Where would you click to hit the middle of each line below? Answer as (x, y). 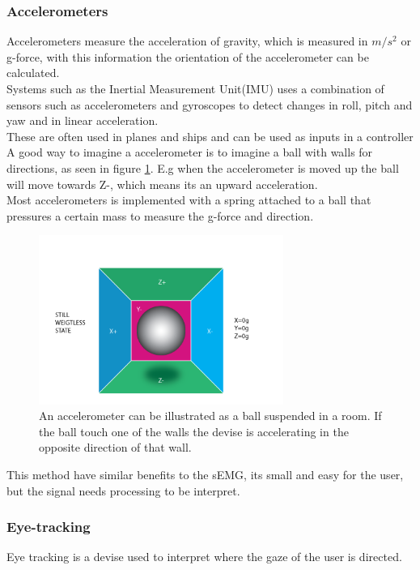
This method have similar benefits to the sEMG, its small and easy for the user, (205, 474)
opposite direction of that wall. (115, 447)
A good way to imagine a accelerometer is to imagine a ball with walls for (190, 152)
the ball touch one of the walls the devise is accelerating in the (194, 431)
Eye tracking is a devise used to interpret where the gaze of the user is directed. (204, 557)
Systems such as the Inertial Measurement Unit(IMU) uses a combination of (195, 88)
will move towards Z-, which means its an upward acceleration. (162, 184)
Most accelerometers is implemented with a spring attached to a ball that (189, 200)
